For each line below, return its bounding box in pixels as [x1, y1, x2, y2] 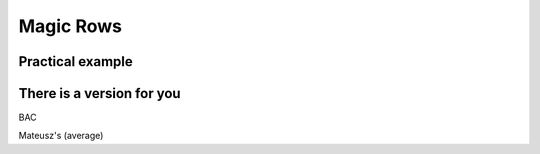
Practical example [18, 53, 134, 70]
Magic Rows [18, 15, 123, 37]
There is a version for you [18, 85, 181, 102]
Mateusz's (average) [18, 130, 104, 142]
